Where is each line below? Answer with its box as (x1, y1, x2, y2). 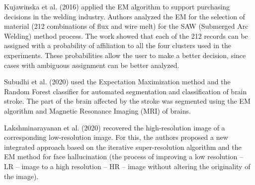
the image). (4, 171, 39, 181)
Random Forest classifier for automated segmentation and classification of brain (4, 86, 247, 96)
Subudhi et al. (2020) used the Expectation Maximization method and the (4, 76, 231, 87)
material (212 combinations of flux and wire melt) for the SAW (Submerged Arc (4, 21, 249, 31)
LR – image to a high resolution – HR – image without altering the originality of (4, 161, 251, 171)
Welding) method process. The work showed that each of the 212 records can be (4, 30, 248, 41)
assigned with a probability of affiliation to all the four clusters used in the (4, 40, 232, 51)
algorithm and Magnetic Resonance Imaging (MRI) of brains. (4, 105, 191, 116)
